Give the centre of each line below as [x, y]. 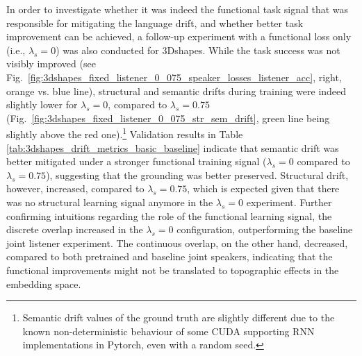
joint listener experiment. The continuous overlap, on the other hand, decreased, [177, 243]
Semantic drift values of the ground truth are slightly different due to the [179, 317]
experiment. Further [289, 202]
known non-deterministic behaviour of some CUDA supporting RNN [168, 331]
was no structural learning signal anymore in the [110, 202]
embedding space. [44, 283]
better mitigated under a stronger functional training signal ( [137, 161]
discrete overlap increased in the [75, 229]
